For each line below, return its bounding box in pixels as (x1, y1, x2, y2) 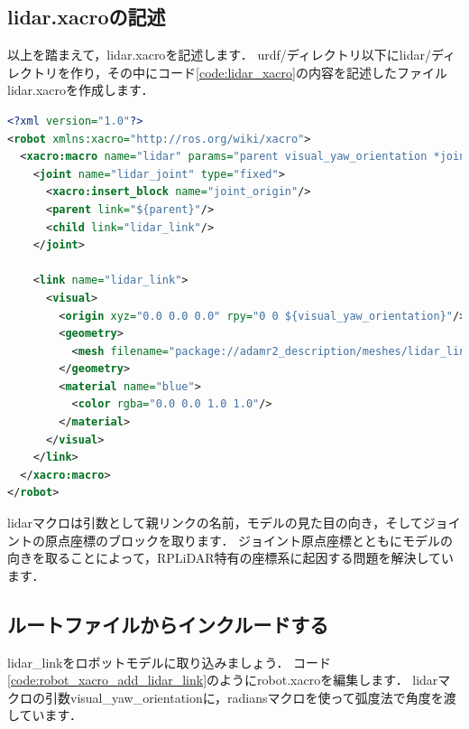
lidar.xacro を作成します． (7, 80, 154, 99)
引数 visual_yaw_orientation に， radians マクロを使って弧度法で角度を (44, 687, 444, 706)
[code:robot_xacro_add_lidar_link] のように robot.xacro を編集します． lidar (7, 670, 438, 689)
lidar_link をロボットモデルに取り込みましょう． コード (7, 652, 332, 671)
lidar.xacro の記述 (7, 3, 166, 31)
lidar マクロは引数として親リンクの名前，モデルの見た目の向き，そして (7, 513, 423, 532)
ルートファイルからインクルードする (7, 610, 329, 638)
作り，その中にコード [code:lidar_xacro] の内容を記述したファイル (69, 62, 447, 81)
